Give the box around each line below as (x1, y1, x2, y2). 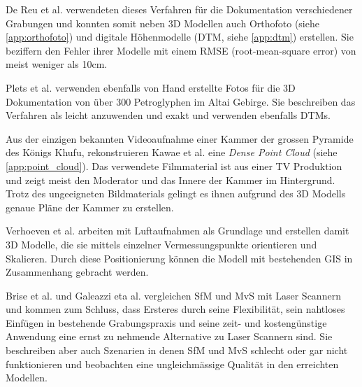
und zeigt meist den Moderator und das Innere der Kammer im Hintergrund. (6, 172, 335, 187)
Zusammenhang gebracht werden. (6, 265, 149, 279)
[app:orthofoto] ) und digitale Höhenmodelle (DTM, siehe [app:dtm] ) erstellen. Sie (6, 29, 354, 44)
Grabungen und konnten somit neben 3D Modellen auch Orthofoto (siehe (6, 15, 319, 30)
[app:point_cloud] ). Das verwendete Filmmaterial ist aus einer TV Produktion (6, 158, 342, 173)
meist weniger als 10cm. (6, 57, 108, 71)
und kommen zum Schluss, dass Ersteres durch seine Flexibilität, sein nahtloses (6, 302, 345, 316)
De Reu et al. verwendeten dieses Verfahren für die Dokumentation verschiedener (6, 2, 353, 16)
